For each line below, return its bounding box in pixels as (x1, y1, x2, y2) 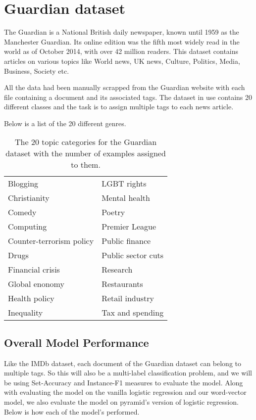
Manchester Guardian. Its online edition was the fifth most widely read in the (4, 36, 240, 47)
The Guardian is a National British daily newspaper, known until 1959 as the (4, 27, 239, 37)
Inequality (8, 307, 43, 319)
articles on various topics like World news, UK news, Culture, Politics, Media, (4, 55, 240, 66)
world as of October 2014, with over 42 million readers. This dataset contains (4, 46, 239, 56)
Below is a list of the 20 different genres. (4, 118, 126, 128)
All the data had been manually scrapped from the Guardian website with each (4, 82, 245, 93)
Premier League (102, 221, 156, 233)
